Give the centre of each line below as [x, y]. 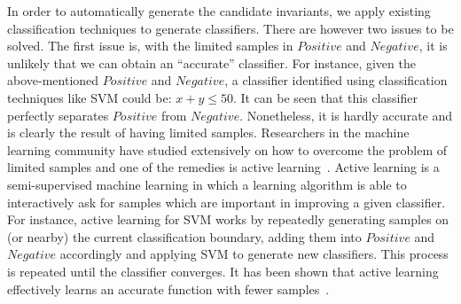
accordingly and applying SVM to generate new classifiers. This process [254, 254]
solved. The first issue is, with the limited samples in [150, 46]
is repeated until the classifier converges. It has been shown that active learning [223, 271]
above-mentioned [53, 80]
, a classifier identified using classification [336, 80]
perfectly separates [58, 115]
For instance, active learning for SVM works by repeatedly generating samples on [228, 219]
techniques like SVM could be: [90, 97]
